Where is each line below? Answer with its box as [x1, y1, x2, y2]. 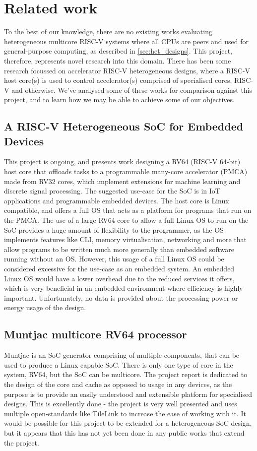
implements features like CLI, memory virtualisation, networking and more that [4, 234, 247, 245]
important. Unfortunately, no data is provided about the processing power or [4, 292, 238, 303]
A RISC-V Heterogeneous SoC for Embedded [4, 119, 244, 134]
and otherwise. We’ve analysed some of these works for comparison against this [11, 84, 253, 95]
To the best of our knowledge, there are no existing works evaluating [4, 26, 212, 37]
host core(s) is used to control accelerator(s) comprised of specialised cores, [4, 75, 232, 85]
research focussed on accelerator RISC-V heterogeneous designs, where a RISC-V [4, 65, 251, 75]
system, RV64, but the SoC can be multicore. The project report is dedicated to [4, 369, 248, 380]
